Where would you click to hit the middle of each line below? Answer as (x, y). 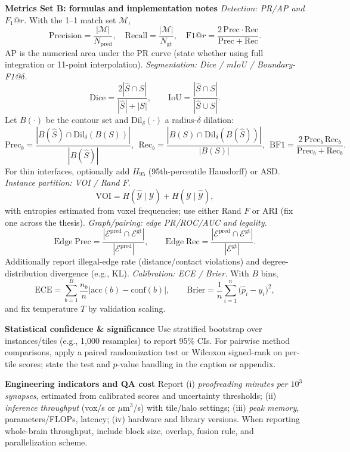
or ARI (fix (272, 210)
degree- (275, 261)
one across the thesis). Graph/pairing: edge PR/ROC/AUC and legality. (136, 222)
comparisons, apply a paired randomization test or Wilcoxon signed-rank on (144, 352)
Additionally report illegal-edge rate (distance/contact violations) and (132, 261)
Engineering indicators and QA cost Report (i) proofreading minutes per (146, 384)
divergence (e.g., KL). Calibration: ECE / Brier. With (150, 273)
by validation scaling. (127, 308)
